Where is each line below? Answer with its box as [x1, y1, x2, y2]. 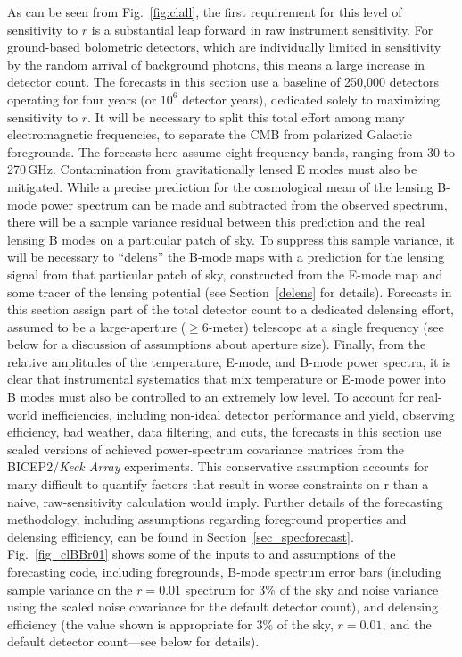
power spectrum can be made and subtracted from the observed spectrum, [40, 195, 448, 213]
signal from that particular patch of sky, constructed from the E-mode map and [7, 264, 443, 283]
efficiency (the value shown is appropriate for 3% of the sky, [7, 614, 334, 633]
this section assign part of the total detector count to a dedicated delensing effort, [7, 300, 454, 319]
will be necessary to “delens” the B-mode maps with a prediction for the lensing [7, 247, 445, 266]
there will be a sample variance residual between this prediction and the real [7, 212, 425, 231]
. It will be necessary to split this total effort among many [87, 107, 405, 126]
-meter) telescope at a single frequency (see [208, 317, 444, 336]
